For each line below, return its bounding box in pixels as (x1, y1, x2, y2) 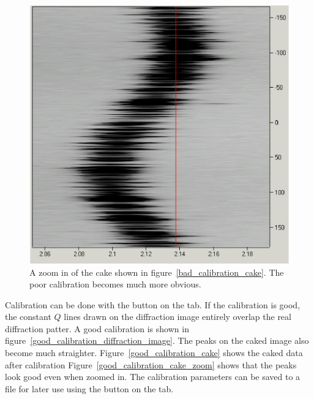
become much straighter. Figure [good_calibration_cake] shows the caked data (5, 346, 303, 359)
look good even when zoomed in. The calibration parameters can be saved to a (5, 370, 301, 383)
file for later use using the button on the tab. (5, 382, 174, 395)
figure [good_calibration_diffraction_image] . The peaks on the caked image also (5, 334, 309, 347)
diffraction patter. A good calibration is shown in (5, 322, 189, 335)
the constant (5, 310, 51, 323)
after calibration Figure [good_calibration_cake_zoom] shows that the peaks (5, 358, 297, 371)
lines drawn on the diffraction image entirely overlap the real (64, 310, 291, 323)
